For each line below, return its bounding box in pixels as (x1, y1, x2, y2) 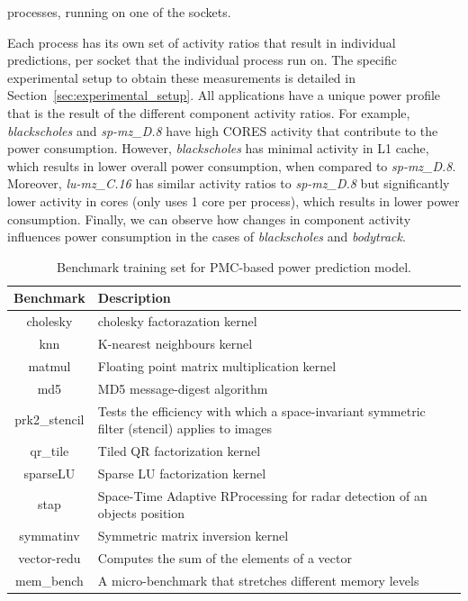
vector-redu (18, 548, 81, 567)
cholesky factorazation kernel (97, 312, 257, 331)
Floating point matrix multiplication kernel (97, 356, 337, 375)
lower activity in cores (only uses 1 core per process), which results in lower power (7, 191, 460, 210)
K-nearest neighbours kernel (97, 334, 253, 352)
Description (97, 288, 171, 307)
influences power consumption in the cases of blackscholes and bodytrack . (7, 227, 406, 246)
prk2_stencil (14, 410, 85, 429)
